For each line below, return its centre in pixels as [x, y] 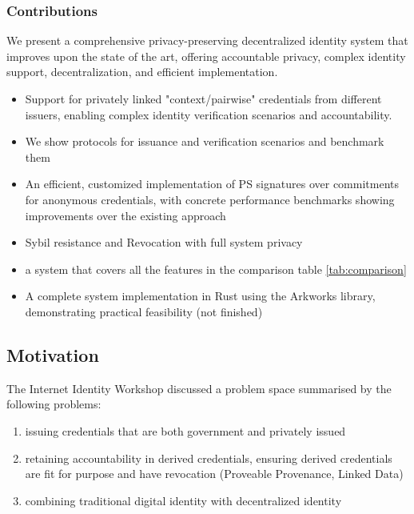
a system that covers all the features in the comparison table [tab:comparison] [216, 269]
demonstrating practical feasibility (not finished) [144, 311]
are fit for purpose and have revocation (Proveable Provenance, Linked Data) [214, 474]
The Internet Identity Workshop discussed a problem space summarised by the [199, 388]
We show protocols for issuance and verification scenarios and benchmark [205, 141]
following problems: [54, 404]
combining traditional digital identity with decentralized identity [183, 500]
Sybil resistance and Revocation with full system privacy [164, 242]
